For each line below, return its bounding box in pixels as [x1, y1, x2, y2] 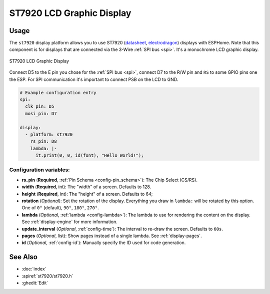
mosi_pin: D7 [25, 110, 57, 116]
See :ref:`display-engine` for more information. [21, 219, 117, 225]
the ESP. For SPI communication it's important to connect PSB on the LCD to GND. [9, 76, 178, 82]
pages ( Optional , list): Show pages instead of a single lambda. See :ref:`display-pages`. [21, 233, 202, 239]
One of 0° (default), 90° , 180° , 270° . [21, 205, 99, 211]
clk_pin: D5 [25, 104, 54, 109]
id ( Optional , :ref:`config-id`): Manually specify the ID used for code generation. [21, 240, 186, 246]
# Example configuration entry [19, 90, 97, 95]
